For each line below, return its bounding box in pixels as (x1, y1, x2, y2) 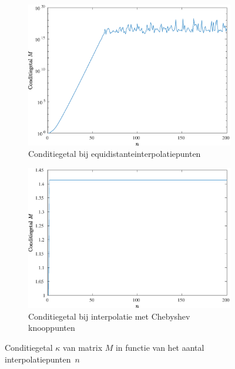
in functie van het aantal (115, 341, 204, 353)
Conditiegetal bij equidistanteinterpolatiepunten (28, 147, 201, 160)
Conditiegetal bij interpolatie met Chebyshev (28, 310, 190, 322)
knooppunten (28, 321, 75, 334)
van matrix (63, 341, 103, 353)
